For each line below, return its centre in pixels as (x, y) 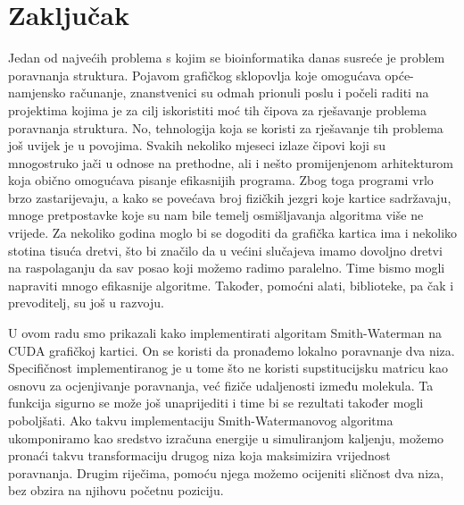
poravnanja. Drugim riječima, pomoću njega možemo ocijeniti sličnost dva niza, (226, 472)
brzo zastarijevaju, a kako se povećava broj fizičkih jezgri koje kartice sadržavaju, (230, 197)
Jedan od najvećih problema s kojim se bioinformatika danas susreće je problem (227, 58)
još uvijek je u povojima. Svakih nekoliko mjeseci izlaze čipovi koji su (197, 145)
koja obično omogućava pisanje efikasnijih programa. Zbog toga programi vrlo (221, 180)
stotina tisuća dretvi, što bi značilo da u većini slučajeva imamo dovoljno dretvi (225, 250)
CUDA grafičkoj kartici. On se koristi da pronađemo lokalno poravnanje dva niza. (232, 350)
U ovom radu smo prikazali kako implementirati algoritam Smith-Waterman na (225, 333)
